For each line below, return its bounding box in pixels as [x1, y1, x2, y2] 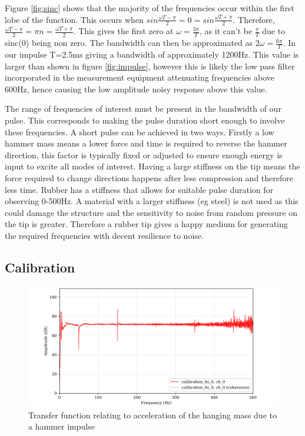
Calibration [5, 258, 75, 276]
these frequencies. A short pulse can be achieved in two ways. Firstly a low [5, 125, 274, 138]
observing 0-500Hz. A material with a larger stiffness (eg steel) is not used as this [5, 195, 299, 207]
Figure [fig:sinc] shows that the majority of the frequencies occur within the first [5, 2, 294, 14]
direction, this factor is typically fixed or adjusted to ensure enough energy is [5, 148, 283, 161]
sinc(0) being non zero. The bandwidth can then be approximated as [5, 36, 253, 49]
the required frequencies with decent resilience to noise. [5, 229, 204, 241]
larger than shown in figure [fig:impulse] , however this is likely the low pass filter [5, 59, 295, 72]
